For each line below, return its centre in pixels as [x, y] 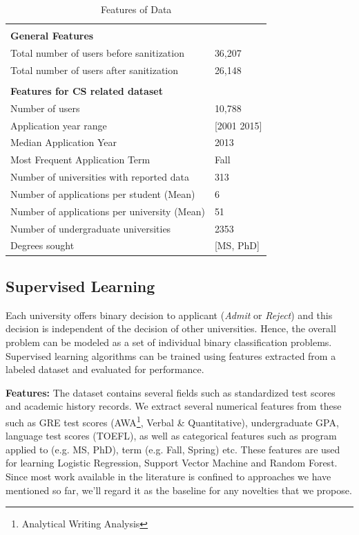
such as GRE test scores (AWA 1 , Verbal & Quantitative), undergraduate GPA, [172, 421]
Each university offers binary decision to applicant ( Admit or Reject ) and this [169, 315]
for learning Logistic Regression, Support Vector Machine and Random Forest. [172, 463]
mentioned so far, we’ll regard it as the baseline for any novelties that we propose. [179, 490]
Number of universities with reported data [100, 177]
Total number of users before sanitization [97, 52]
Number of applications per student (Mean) [103, 193]
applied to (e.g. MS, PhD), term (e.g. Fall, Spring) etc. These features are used [173, 449]
